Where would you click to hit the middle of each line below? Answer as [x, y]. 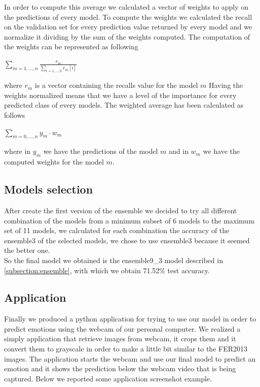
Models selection [49, 189]
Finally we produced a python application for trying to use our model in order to [130, 319]
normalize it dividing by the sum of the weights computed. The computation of [127, 36]
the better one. [27, 250]
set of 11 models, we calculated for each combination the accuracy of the [117, 230]
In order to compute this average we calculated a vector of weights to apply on [126, 7]
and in [179, 151]
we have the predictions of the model [101, 151]
